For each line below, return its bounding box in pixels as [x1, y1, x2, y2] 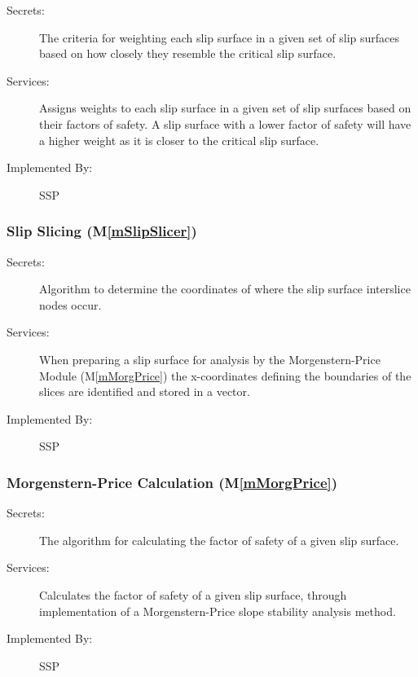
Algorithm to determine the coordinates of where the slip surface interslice [39, 280, 411, 297]
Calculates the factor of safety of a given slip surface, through [39, 586, 347, 603]
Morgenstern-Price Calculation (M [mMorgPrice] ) [7, 472, 338, 492]
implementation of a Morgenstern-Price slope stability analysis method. [39, 602, 396, 619]
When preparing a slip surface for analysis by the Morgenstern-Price [39, 350, 381, 367]
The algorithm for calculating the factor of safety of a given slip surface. [39, 531, 399, 548]
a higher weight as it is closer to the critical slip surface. [39, 131, 319, 148]
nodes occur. [39, 296, 102, 313]
